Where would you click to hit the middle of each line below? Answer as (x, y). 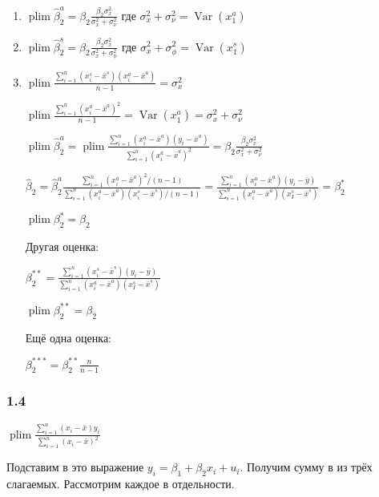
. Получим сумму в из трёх (306, 467)
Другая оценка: (62, 246)
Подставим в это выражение (75, 467)
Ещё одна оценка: (68, 337)
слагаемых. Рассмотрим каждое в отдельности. (121, 484)
